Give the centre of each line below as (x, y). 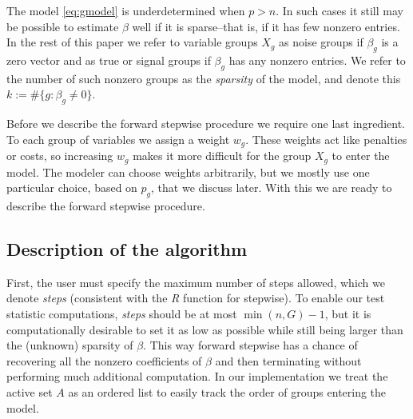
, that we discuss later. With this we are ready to (272, 188)
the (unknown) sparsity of (70, 345)
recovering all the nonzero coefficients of (104, 360)
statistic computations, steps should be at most (122, 314)
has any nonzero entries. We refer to (317, 60)
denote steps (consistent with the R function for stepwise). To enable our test (196, 298)
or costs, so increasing (60, 156)
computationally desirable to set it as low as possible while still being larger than (205, 329)
